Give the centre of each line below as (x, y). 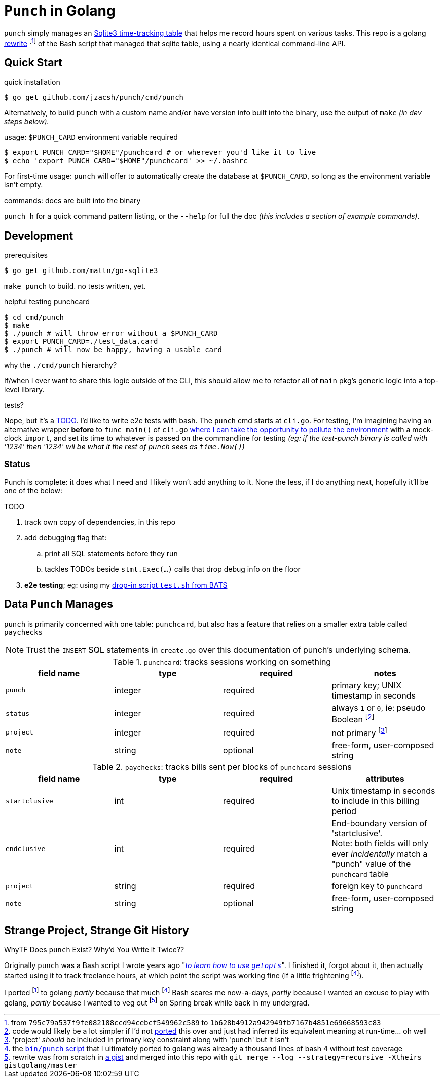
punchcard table (360, 874)
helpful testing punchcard (47, 302)
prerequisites (26, 255)
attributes (385, 779)
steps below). (27, 122)
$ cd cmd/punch (34, 317)
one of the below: (33, 490)
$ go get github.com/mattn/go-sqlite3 (81, 271)
